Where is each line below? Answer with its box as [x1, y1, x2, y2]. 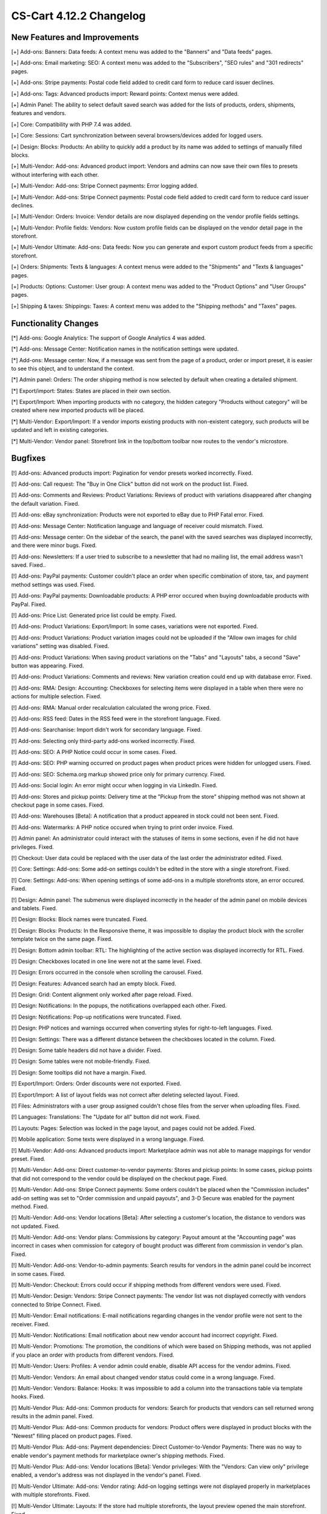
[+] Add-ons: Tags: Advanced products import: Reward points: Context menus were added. [11, 90, 239, 97]
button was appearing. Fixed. [11, 662, 84, 669]
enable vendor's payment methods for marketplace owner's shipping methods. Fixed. [11, 1452, 225, 1459]
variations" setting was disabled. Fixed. [11, 643, 109, 650]
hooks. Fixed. [11, 1393, 45, 1400]
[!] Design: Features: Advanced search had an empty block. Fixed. [11, 980, 177, 987]
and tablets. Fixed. [11, 904, 58, 911]
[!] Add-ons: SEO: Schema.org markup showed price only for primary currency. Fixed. [11, 770, 226, 778]
